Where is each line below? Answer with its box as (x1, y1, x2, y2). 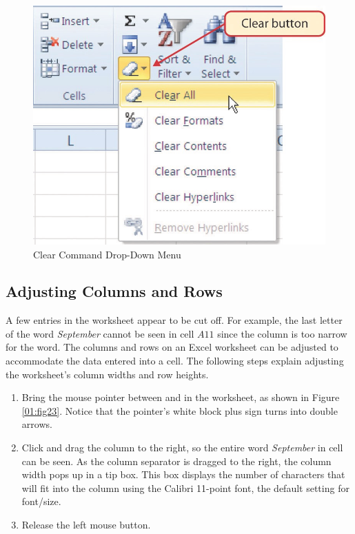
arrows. (21, 417, 52, 431)
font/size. (21, 494, 61, 509)
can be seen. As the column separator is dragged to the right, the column (21, 453, 332, 468)
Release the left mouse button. (21, 517, 151, 532)
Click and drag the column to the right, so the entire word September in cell (21, 440, 343, 455)
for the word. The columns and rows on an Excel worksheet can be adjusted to (6, 340, 338, 354)
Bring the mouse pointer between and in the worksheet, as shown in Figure (21, 390, 340, 404)
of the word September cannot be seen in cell (6, 326, 194, 340)
